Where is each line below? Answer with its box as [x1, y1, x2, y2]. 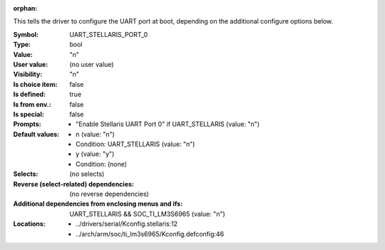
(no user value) [69, 60, 114, 68]
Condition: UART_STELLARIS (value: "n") [76, 140, 195, 149]
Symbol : [13, 30, 39, 38]
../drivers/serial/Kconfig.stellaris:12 [76, 219, 178, 228]
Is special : [13, 110, 44, 118]
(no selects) [69, 170, 105, 178]
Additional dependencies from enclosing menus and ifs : [13, 199, 183, 208]
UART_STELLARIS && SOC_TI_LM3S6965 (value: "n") [69, 209, 226, 218]
